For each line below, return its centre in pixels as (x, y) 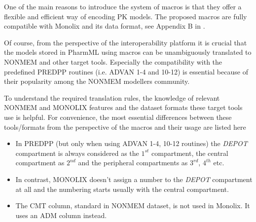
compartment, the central (190, 153)
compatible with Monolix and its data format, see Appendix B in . (105, 26)
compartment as (40, 163)
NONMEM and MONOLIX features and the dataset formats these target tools (123, 107)
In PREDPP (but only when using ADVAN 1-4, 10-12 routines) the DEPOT (131, 143)
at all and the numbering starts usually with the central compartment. (122, 189)
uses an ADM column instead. (61, 215)
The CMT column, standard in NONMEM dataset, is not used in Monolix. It (133, 205)
